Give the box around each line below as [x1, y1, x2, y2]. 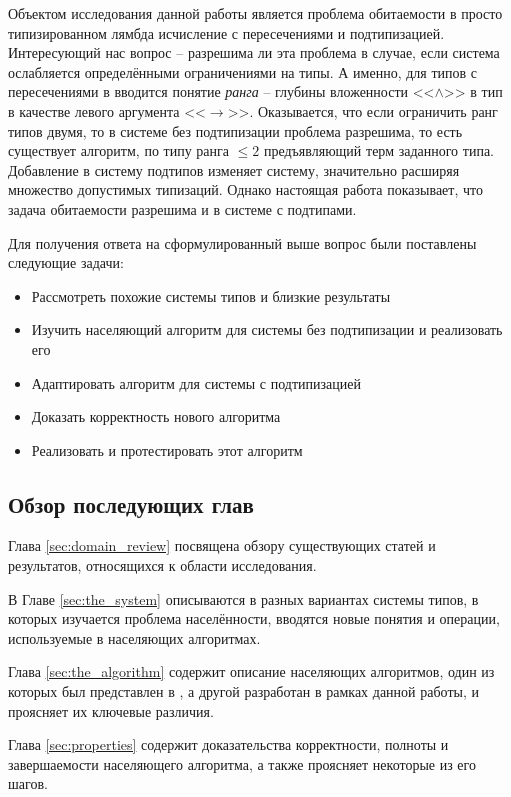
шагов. [8, 773, 48, 794]
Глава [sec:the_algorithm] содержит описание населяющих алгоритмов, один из [8, 661, 495, 682]
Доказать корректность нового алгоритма [31, 406, 281, 427]
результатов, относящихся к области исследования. [8, 555, 317, 576]
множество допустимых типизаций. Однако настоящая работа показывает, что [8, 179, 483, 200]
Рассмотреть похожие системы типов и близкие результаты [31, 285, 391, 306]
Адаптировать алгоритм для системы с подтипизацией [31, 372, 361, 393]
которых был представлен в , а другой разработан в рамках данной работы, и [8, 681, 479, 702]
